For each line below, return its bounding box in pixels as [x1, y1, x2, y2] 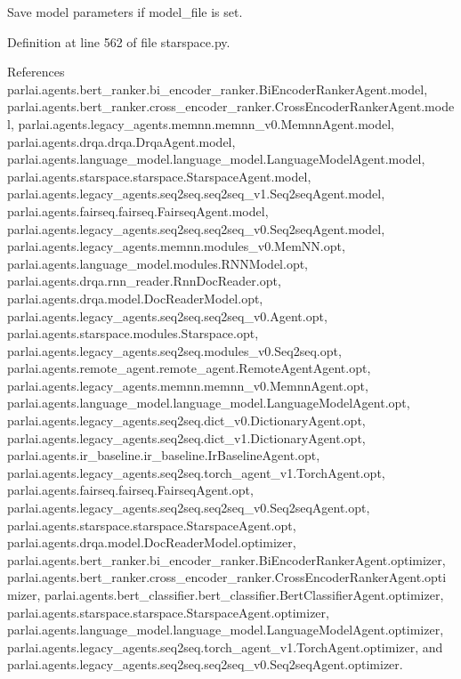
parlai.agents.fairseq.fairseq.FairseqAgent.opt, [7, 481, 254, 499]
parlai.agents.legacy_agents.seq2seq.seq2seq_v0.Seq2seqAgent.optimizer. [7, 655, 403, 674]
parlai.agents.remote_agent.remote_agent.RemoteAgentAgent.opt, [7, 359, 371, 377]
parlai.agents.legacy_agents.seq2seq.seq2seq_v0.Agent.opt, [7, 306, 328, 325]
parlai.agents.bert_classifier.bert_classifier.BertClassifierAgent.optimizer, [44, 586, 444, 603]
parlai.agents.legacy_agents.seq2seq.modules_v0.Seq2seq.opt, [7, 341, 342, 360]
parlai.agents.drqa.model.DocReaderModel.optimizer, [7, 533, 296, 552]
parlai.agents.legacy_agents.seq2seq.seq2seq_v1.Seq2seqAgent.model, [7, 184, 385, 203]
